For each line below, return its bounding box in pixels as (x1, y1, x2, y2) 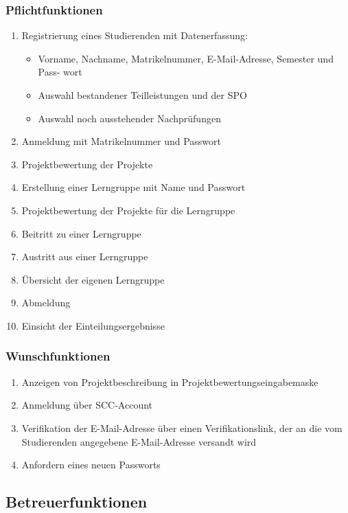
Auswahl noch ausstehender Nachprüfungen (38, 111, 221, 125)
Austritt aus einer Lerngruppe (21, 249, 148, 264)
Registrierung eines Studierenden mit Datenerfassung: (21, 28, 248, 43)
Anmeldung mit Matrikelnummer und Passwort (21, 134, 222, 148)
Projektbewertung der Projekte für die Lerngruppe (21, 203, 235, 217)
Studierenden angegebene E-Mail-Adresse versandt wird (21, 434, 257, 448)
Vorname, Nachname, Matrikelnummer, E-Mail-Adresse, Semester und (38, 51, 334, 65)
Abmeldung (21, 295, 71, 310)
